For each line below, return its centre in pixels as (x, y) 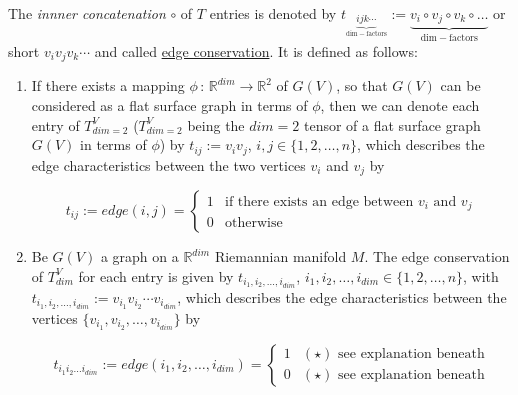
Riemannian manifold (280, 256)
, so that (362, 85)
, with (481, 275)
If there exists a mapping (108, 85)
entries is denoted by (273, 13)
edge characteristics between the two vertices (168, 164)
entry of (55, 124)
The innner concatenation (87, 13)
